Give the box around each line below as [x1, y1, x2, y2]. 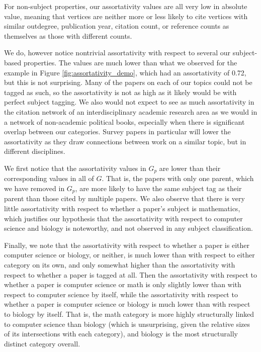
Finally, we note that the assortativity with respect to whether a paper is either [4, 239, 249, 250]
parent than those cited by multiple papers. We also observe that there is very [4, 193, 245, 204]
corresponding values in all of [4, 173, 94, 184]
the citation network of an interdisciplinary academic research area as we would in [4, 106, 257, 117]
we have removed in [4, 183, 65, 193]
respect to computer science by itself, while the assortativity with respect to [4, 289, 238, 299]
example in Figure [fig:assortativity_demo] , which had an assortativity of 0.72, [4, 67, 246, 77]
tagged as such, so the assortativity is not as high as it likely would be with [4, 86, 237, 97]
